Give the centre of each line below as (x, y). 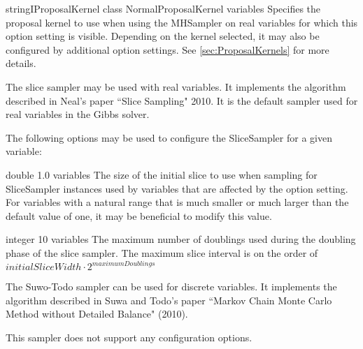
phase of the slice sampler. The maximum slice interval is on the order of (162, 252)
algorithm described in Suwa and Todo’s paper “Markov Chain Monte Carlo (169, 300)
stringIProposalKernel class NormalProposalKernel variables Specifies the (163, 8)
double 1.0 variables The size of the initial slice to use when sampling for (162, 174)
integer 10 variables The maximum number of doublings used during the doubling (181, 239)
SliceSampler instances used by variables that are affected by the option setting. (177, 188)
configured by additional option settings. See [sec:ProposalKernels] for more (168, 49)
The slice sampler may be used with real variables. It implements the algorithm (176, 86)
